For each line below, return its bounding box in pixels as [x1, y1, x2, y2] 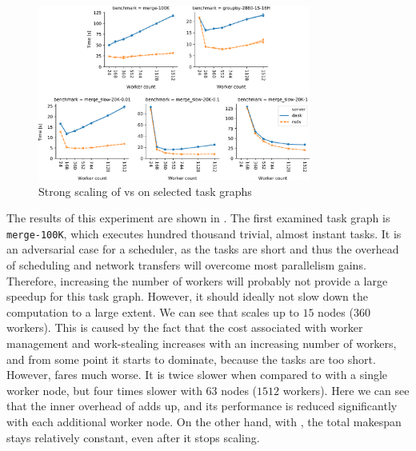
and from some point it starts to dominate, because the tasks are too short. [6, 350, 376, 367]
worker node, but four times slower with [6, 381, 202, 398]
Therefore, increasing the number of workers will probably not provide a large [6, 272, 388, 289]
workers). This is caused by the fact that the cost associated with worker [6, 319, 363, 336]
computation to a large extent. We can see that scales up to [6, 303, 299, 320]
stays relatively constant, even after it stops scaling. [6, 429, 260, 445]
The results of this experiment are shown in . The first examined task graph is [6, 210, 390, 226]
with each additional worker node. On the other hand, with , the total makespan [6, 413, 402, 429]
